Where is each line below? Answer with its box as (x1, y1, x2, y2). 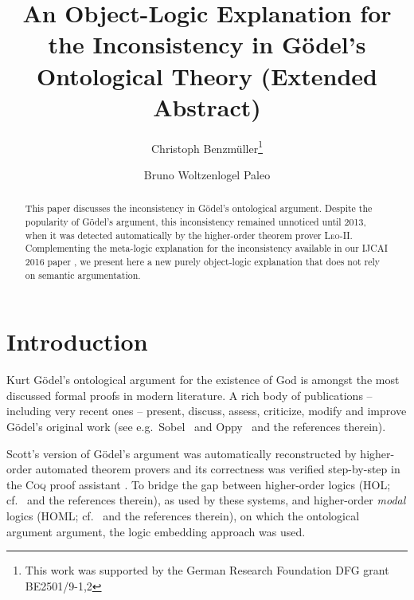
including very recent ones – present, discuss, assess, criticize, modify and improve (6, 402, 407, 419)
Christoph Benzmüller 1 (151, 137, 263, 156)
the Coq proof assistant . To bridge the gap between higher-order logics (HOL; (6, 476, 391, 492)
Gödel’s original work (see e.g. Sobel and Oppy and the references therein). (6, 418, 386, 434)
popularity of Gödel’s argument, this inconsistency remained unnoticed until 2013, (25, 214, 366, 228)
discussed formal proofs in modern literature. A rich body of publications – (6, 386, 373, 403)
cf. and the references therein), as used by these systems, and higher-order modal (6, 492, 406, 508)
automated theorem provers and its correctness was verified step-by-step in (35, 461, 400, 477)
